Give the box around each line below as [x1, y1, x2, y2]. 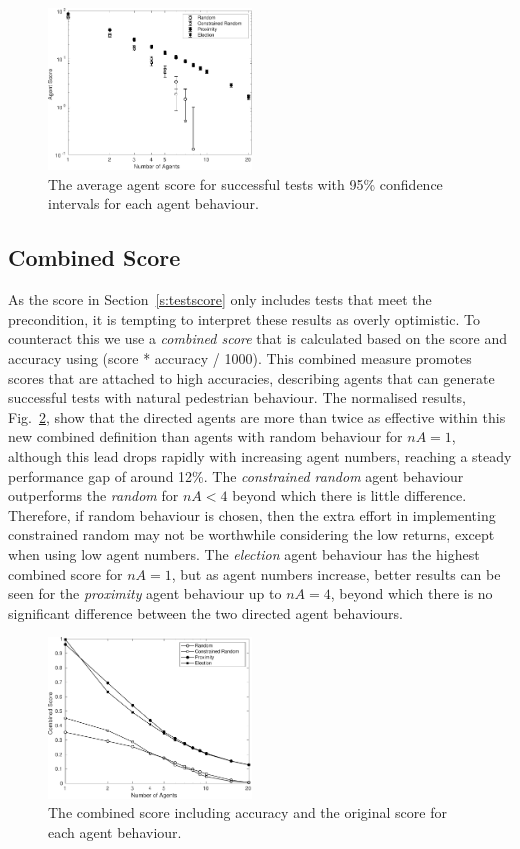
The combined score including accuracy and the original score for [48, 802, 447, 823]
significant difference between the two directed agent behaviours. [8, 602, 403, 623]
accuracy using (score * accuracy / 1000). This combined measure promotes [8, 348, 472, 368]
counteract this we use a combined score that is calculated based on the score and [8, 328, 508, 349]
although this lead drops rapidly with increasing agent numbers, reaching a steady [8, 445, 512, 466]
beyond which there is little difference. [232, 485, 467, 506]
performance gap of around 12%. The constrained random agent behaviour [8, 465, 464, 486]
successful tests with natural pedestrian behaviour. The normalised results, [8, 387, 466, 408]
